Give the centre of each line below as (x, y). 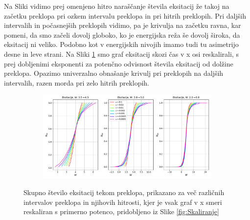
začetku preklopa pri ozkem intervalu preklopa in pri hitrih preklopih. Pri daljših (125, 15)
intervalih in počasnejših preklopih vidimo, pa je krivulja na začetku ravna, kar (123, 25)
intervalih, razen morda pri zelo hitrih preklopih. (77, 82)
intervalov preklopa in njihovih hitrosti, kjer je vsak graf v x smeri (123, 202)
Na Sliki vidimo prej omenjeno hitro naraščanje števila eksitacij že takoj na (117, 6)
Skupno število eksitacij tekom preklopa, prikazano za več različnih (124, 192)
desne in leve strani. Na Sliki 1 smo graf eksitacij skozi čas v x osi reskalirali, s (121, 54)
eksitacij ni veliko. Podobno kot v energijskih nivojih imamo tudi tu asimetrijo (121, 44)
